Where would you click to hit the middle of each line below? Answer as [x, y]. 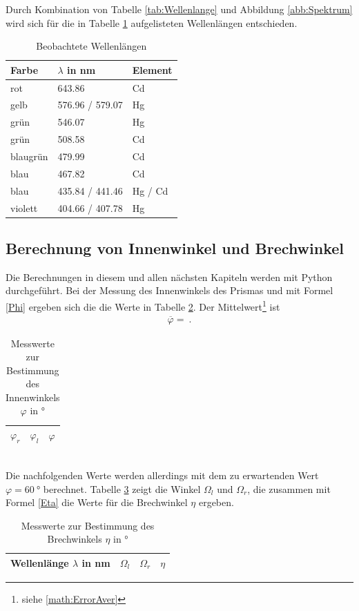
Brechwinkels [75, 539]
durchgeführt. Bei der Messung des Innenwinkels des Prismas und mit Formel [169, 290]
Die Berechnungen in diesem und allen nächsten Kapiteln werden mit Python [169, 277]
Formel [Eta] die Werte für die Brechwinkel [97, 502]
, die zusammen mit [289, 488]
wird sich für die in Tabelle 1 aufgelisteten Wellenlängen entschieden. [152, 22]
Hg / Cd [150, 190]
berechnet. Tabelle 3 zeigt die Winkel [122, 488]
